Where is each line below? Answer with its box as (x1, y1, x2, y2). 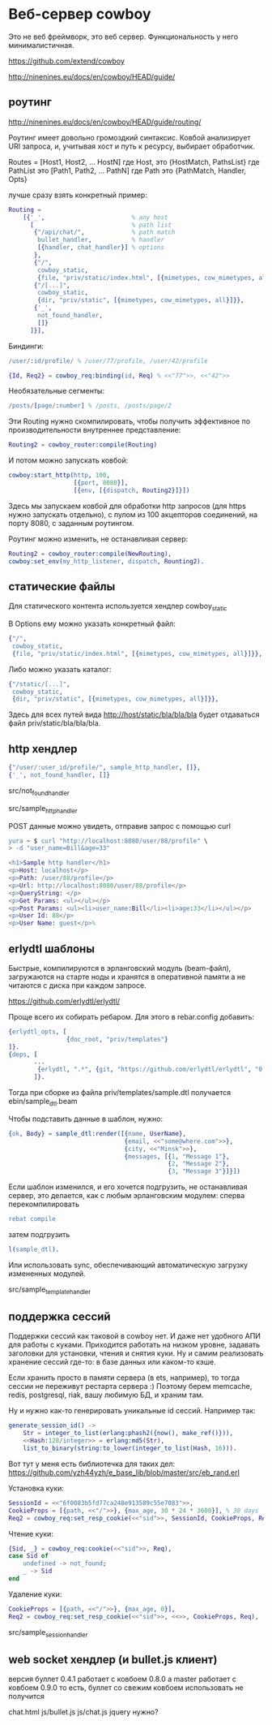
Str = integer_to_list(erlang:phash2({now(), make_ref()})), (23, 1430, 233, 1438)
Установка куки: (8, 1483, 65, 1493)
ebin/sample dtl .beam (8, 1097, 79, 1108)
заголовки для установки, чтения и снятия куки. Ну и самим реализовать (8, 1348, 264, 1358)
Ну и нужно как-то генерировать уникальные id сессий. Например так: (8, 1406, 257, 1416)
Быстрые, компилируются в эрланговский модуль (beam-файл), (8, 963, 232, 972)
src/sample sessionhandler (8, 1627, 88, 1639)
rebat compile (8, 1215, 57, 1223)
